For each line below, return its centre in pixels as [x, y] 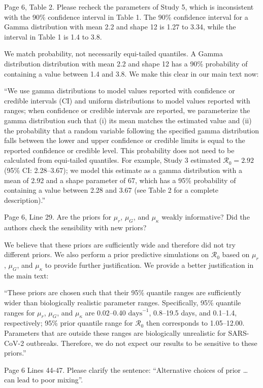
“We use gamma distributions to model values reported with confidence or [120, 91]
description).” [25, 200]
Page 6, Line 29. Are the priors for [58, 217]
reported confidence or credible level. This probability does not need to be [119, 150]
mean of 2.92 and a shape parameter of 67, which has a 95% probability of [120, 180]
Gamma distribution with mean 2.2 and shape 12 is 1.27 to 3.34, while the [120, 27]
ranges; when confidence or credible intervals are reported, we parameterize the [127, 110]
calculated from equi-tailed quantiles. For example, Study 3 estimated [112, 160]
